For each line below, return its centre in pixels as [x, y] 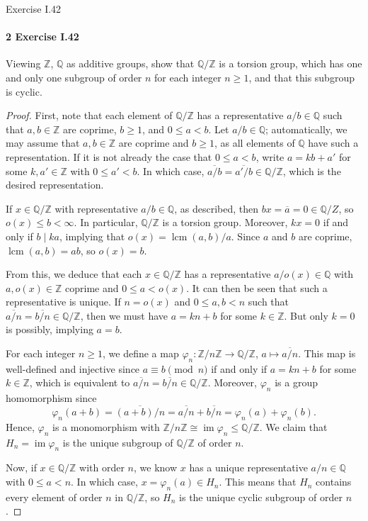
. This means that [258, 482]
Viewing [23, 63]
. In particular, [106, 222]
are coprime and [154, 143]
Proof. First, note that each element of [89, 115]
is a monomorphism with [106, 426]
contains [334, 482]
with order [102, 467]
